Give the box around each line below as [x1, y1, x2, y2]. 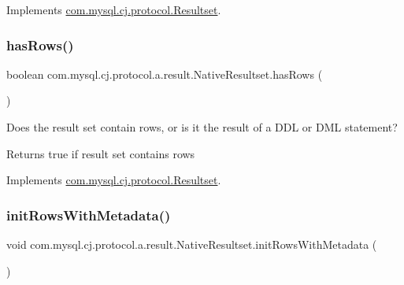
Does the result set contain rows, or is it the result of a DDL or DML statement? [6, 119, 398, 135]
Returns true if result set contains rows [6, 145, 195, 161]
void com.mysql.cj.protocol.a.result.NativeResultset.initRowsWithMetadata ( [6, 236, 377, 252]
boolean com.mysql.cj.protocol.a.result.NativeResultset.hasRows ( [6, 65, 323, 82]
